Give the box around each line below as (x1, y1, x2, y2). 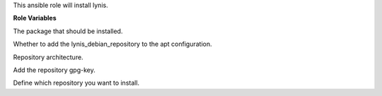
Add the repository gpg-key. (13, 66, 95, 74)
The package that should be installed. (13, 27, 123, 35)
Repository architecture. (13, 53, 84, 61)
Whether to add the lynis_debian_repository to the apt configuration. (13, 40, 212, 49)
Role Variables (13, 14, 57, 23)
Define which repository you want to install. (13, 78, 140, 88)
